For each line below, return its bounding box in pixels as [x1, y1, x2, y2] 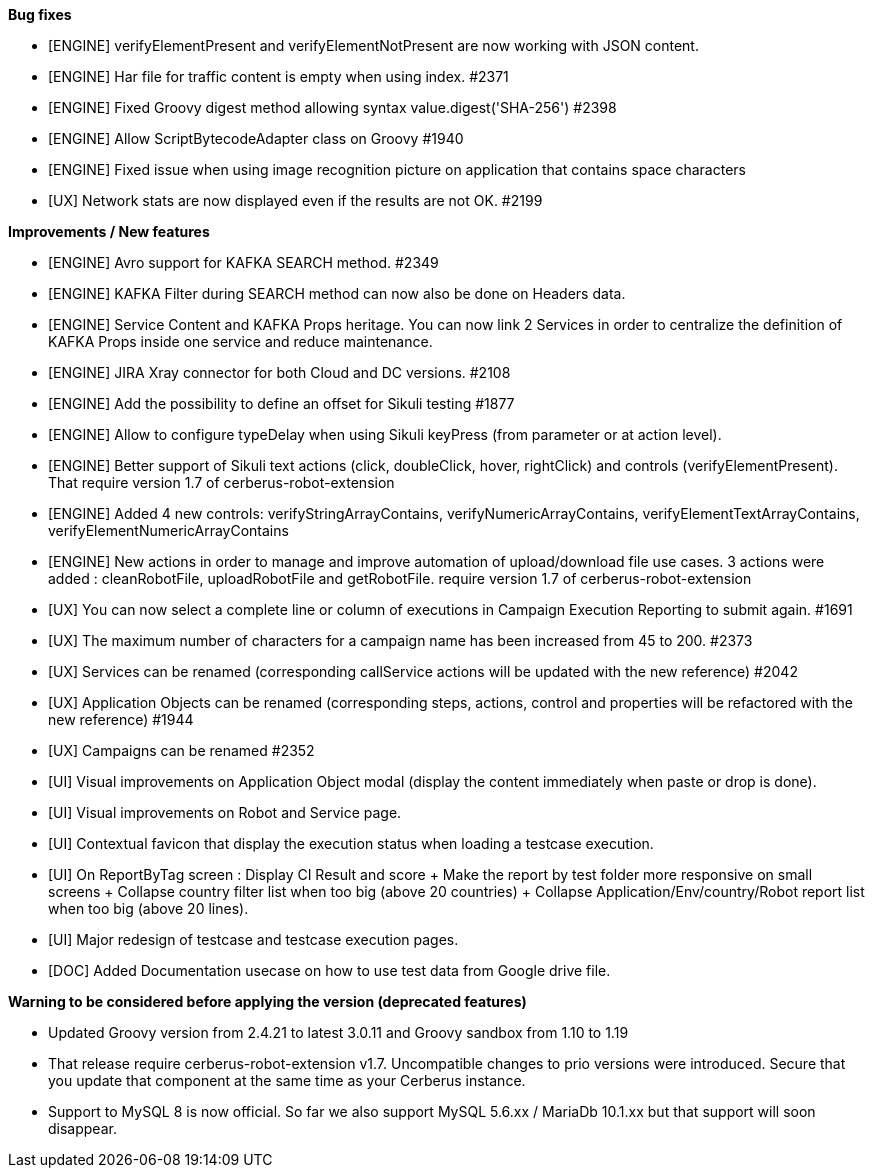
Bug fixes [8, 6, 72, 23]
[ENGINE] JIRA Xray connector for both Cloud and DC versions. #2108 [48, 364, 511, 381]
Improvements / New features [8, 223, 210, 240]
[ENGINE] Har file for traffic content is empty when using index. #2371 [48, 68, 509, 85]
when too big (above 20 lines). [48, 900, 249, 917]
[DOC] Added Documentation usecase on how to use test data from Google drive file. [48, 962, 611, 979]
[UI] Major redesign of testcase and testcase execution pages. [48, 931, 459, 948]
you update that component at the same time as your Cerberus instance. [48, 1072, 526, 1089]
